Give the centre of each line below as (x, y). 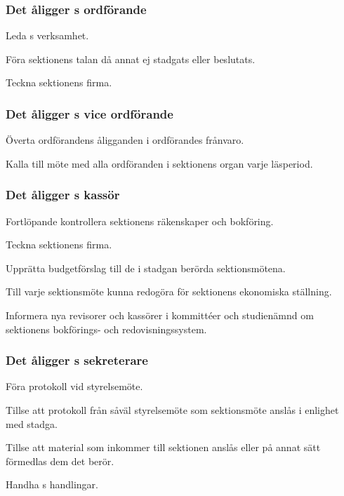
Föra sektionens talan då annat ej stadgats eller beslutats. (131, 59)
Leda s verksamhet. (47, 35)
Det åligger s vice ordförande (90, 113)
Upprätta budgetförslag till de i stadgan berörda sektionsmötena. (146, 268)
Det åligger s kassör (63, 195)
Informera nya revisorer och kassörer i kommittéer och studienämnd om (160, 315)
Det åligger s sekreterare (77, 360)
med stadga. (32, 423)
